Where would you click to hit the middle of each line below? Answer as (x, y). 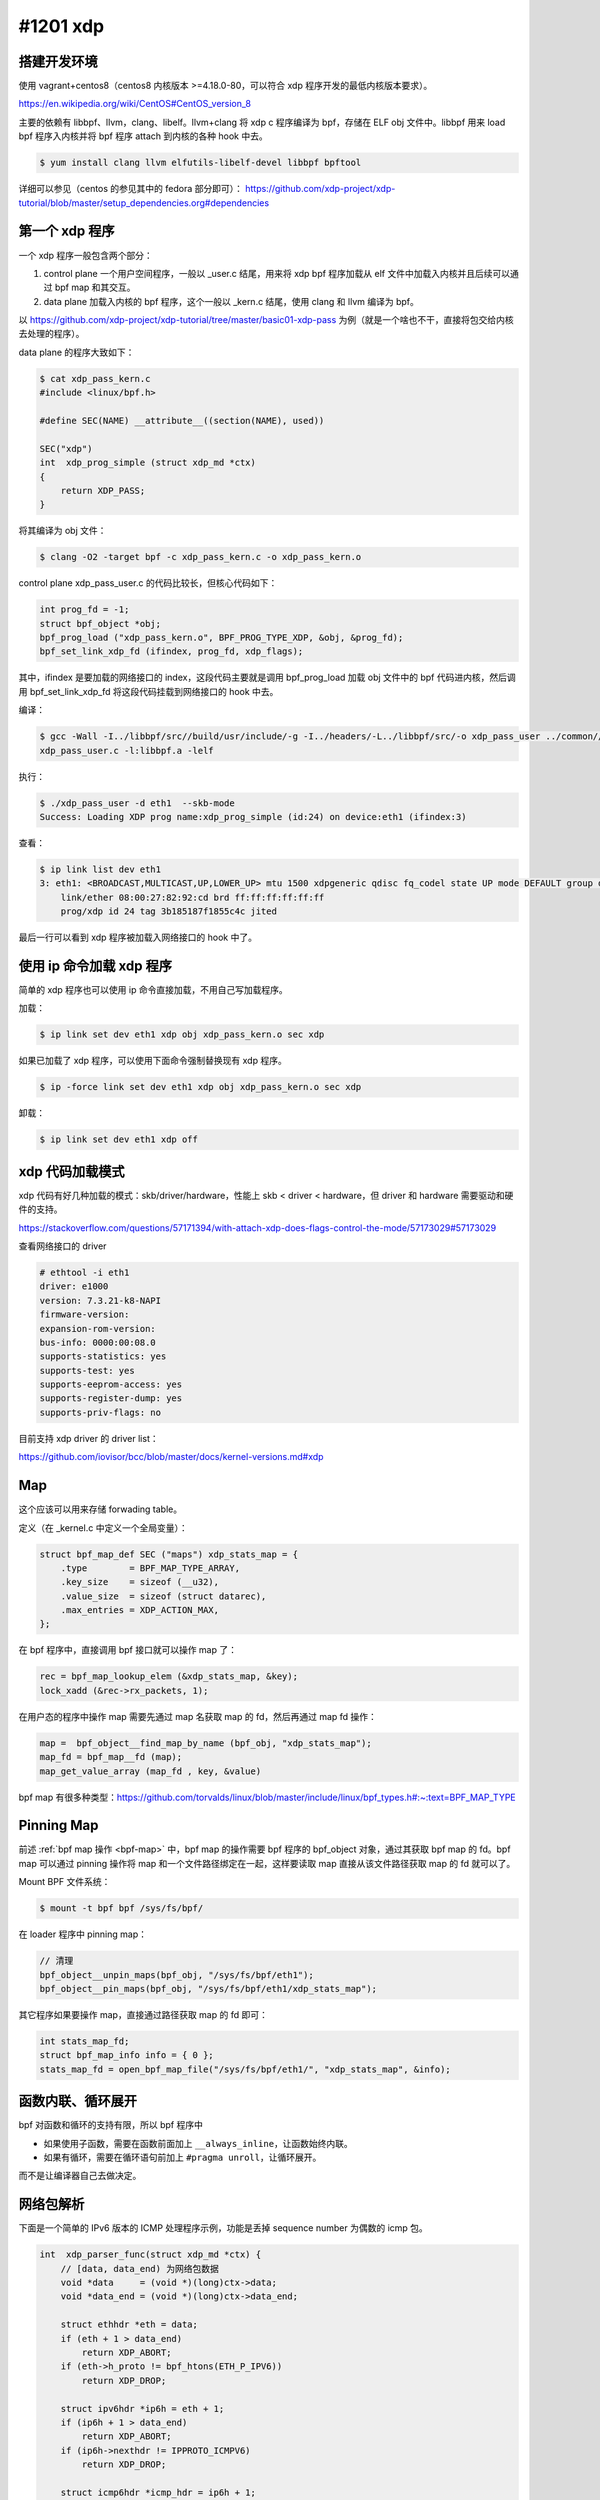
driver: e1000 (74, 1286)
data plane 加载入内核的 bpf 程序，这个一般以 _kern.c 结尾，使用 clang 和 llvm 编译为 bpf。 (231, 301)
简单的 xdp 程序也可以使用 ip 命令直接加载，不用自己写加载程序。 (153, 989)
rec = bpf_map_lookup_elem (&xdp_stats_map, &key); (169, 1676)
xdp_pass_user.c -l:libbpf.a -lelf (126, 750)
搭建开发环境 (58, 61)
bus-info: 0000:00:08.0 (98, 1342)
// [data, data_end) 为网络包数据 (139, 2268)
